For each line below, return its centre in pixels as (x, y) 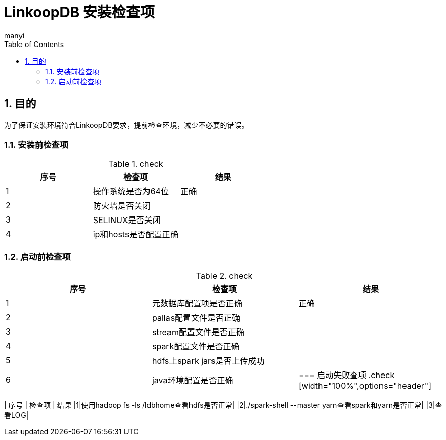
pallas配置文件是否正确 (196, 318)
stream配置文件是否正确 (198, 332)
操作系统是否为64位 (131, 192)
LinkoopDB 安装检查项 (79, 12)
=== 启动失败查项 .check (346, 375)
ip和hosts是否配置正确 (136, 235)
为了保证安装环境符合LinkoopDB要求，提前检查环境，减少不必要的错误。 (126, 125)
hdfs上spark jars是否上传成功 (208, 361)
